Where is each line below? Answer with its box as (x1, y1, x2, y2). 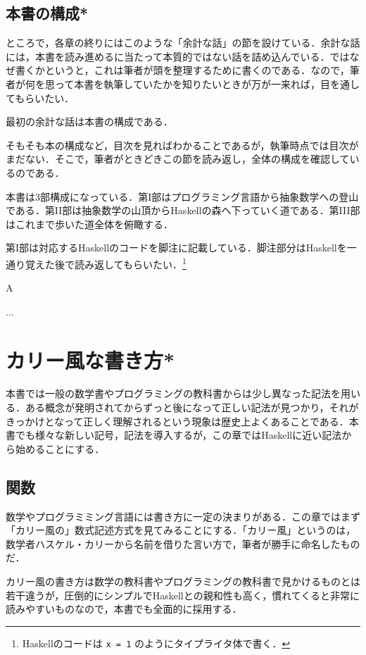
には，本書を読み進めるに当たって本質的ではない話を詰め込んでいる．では (6, 49, 350, 63)
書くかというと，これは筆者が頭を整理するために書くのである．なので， (15, 63, 350, 77)
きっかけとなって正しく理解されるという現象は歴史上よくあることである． (6, 413, 349, 428)
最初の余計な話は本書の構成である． (6, 114, 173, 129)
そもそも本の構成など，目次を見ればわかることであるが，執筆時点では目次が (6, 137, 359, 152)
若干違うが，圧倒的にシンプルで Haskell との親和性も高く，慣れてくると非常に (6, 587, 360, 602)
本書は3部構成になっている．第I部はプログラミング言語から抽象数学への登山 (6, 189, 359, 204)
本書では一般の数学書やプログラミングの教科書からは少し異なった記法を (6, 386, 341, 401)
